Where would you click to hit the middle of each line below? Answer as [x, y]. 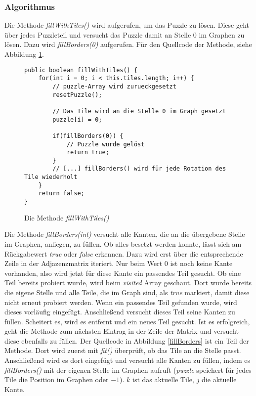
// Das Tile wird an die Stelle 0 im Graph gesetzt [139, 111]
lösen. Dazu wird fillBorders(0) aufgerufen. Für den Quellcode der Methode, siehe [128, 44]
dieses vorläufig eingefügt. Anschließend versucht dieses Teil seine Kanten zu [120, 312]
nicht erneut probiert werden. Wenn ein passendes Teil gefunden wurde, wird [121, 302]
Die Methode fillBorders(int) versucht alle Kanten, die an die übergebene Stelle [125, 234]
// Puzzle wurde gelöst [106, 144]
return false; [61, 194]
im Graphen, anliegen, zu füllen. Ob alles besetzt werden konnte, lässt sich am [123, 243]
